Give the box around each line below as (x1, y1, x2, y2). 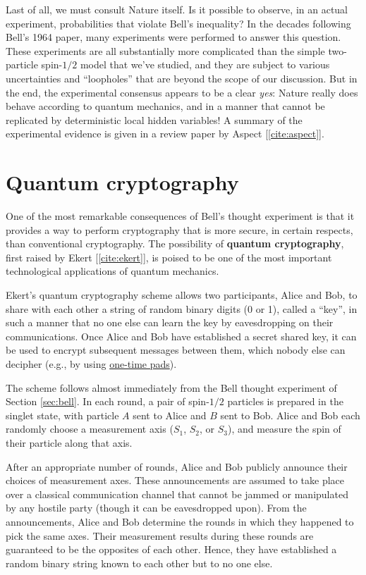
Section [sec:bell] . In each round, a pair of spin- (6, 394, 209, 409)
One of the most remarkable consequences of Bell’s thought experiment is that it (6, 209, 355, 223)
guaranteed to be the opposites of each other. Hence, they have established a (6, 542, 337, 557)
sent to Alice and (133, 407, 207, 422)
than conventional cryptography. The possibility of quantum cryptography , (6, 236, 344, 251)
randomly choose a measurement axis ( (6, 421, 173, 436)
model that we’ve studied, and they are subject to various (80, 57, 330, 72)
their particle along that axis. (6, 435, 133, 450)
